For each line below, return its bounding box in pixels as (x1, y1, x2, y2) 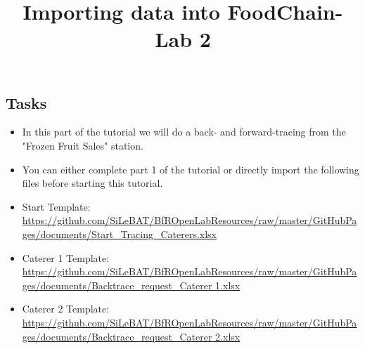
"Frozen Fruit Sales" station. (22, 138, 143, 152)
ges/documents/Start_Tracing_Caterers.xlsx (22, 226, 217, 241)
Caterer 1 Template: (22, 250, 110, 265)
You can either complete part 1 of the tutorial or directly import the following (22, 162, 359, 176)
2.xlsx (215, 329, 241, 343)
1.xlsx (215, 277, 241, 292)
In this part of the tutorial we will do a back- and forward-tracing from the (22, 124, 346, 139)
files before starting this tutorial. (22, 176, 163, 190)
